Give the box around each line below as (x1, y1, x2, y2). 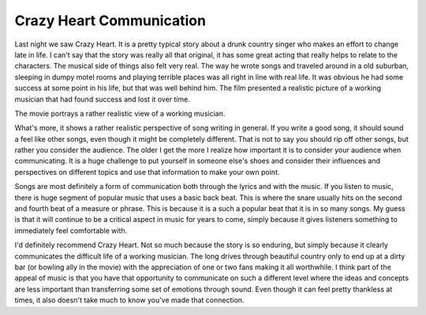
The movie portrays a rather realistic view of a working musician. (14, 109, 226, 118)
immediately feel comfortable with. (14, 225, 128, 235)
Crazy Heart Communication (14, 12, 207, 29)
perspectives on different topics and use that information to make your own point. (14, 167, 280, 176)
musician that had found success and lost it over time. (14, 94, 191, 104)
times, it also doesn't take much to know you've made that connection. (14, 295, 245, 305)
